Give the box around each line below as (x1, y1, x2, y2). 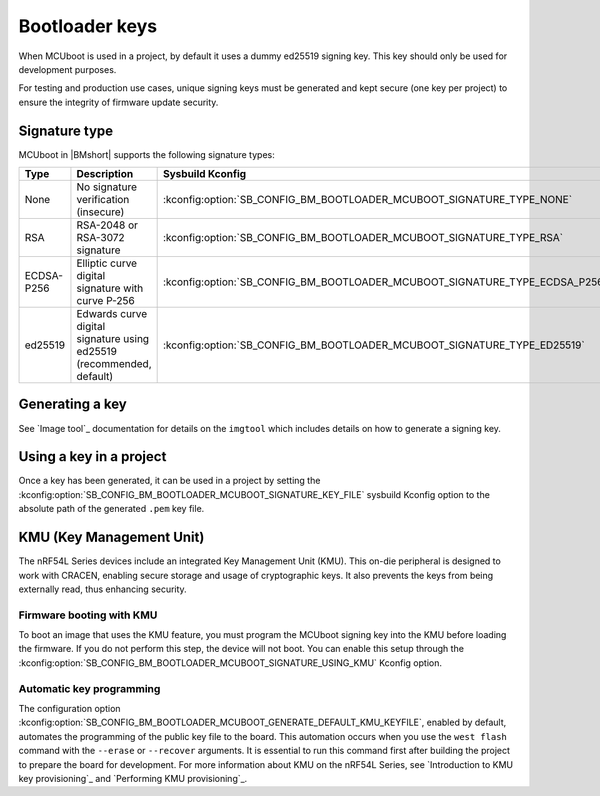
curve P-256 (76, 294, 135, 308)
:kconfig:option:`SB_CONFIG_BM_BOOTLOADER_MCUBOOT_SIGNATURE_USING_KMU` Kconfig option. (18, 656, 443, 669)
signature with (76, 281, 144, 295)
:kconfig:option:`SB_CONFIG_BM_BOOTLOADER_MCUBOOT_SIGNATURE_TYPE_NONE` (162, 193, 573, 207)
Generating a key (18, 396, 127, 413)
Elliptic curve (76, 256, 138, 270)
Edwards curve (76, 307, 148, 321)
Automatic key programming (18, 681, 161, 695)
